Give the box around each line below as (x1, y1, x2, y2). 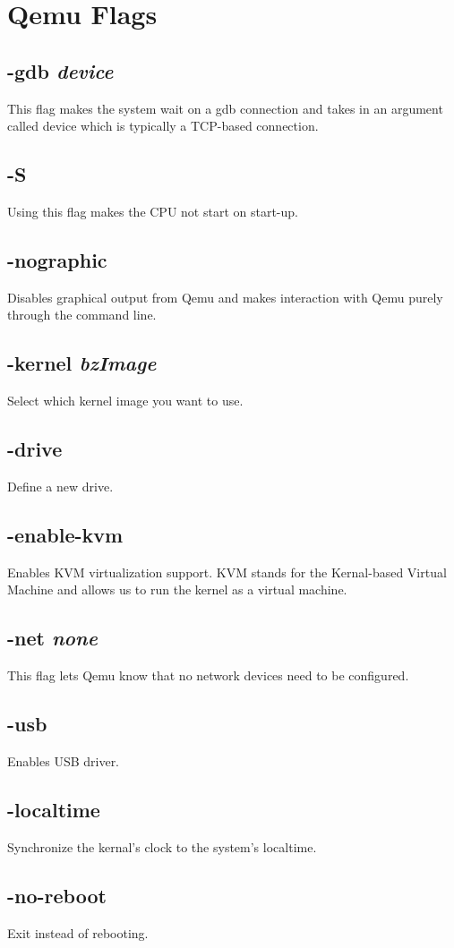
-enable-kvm (7, 520, 124, 548)
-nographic (7, 245, 107, 273)
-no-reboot (7, 881, 107, 909)
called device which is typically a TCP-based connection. (7, 116, 319, 135)
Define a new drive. (7, 476, 114, 495)
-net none (7, 624, 98, 652)
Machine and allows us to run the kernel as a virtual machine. (7, 580, 347, 599)
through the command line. (7, 305, 157, 324)
